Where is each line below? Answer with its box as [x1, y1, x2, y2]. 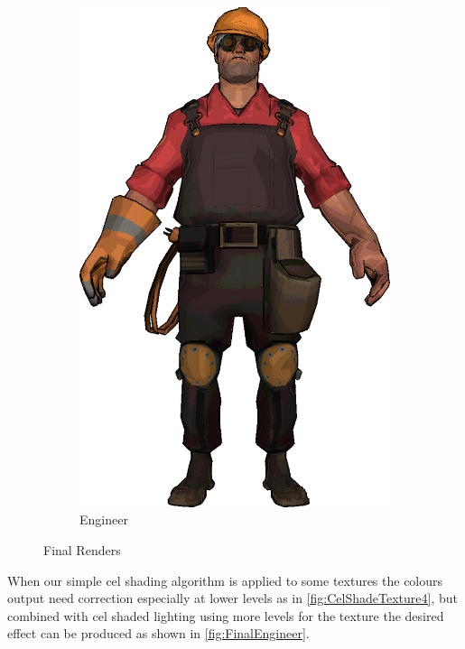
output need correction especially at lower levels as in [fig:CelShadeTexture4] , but [7, 589, 458, 607]
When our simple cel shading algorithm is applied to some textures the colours [7, 570, 443, 589]
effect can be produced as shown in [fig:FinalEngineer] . [7, 624, 310, 643]
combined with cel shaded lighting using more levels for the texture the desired [7, 606, 444, 625]
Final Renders [43, 541, 121, 560]
